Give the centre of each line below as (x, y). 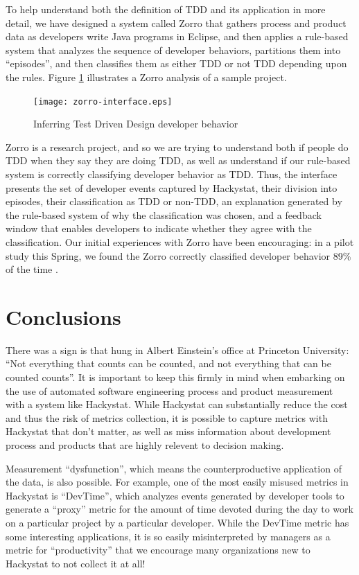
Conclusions (63, 316)
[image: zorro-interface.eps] (103, 101)
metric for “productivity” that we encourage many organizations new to (158, 550)
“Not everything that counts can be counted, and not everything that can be (168, 363)
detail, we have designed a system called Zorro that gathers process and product (176, 23)
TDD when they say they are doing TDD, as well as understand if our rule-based (178, 160)
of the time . (32, 269)
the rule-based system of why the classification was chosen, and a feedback (164, 214)
